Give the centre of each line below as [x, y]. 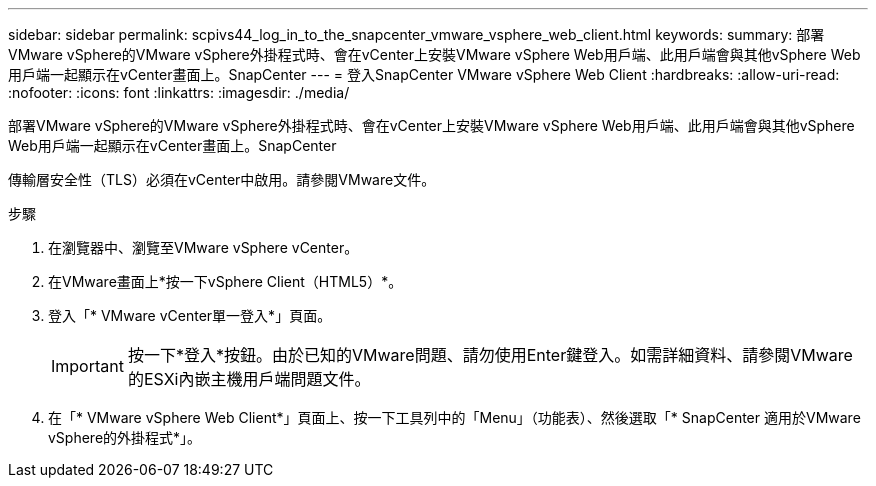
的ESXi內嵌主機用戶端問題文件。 [249, 379]
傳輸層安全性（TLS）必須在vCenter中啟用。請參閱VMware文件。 [222, 179]
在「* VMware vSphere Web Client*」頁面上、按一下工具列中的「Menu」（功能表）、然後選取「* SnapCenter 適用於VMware [454, 417]
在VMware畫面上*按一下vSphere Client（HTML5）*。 [225, 281]
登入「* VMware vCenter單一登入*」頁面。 [190, 315]
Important [87, 366]
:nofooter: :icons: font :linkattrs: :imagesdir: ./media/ [179, 92]
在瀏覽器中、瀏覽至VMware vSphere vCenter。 [203, 247]
